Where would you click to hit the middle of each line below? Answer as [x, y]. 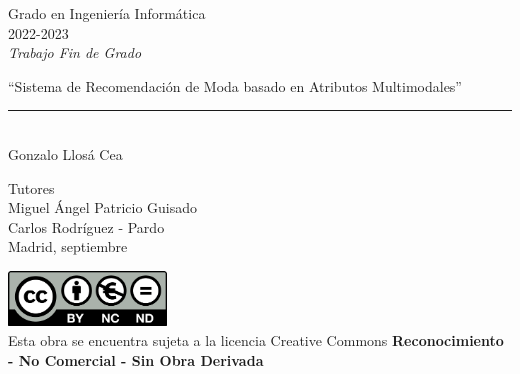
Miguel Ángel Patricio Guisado [103, 207]
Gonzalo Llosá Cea [65, 153]
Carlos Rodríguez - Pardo [86, 226]
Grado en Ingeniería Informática [107, 13]
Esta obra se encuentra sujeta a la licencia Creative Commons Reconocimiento [256, 339]
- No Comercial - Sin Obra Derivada [136, 359]
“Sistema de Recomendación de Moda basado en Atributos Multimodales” [235, 85]
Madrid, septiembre [68, 246]
